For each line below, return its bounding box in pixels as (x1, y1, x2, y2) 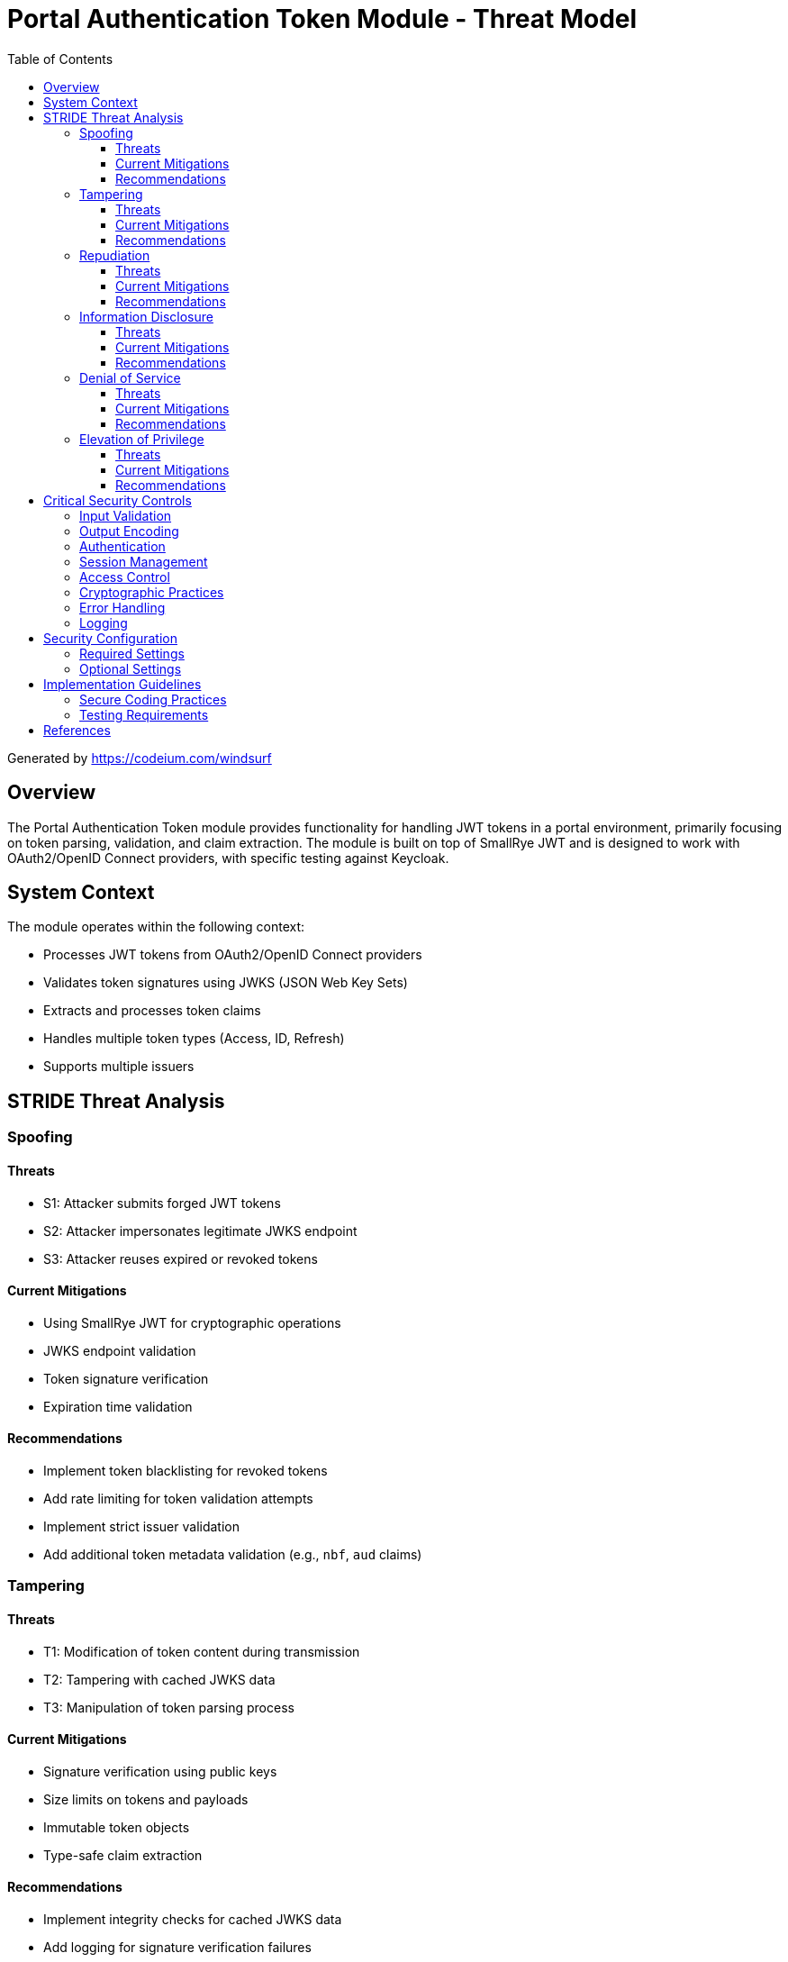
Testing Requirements (79, 706, 209, 722)
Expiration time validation (43, 1398, 193, 1414)
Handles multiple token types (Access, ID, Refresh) (43, 1031, 345, 1047)
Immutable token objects (43, 1819, 190, 1835)
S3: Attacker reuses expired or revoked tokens (43, 1250, 318, 1267)
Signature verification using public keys (43, 1763, 277, 1779)
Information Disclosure (79, 308, 213, 324)
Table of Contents (7, 50, 113, 67)
